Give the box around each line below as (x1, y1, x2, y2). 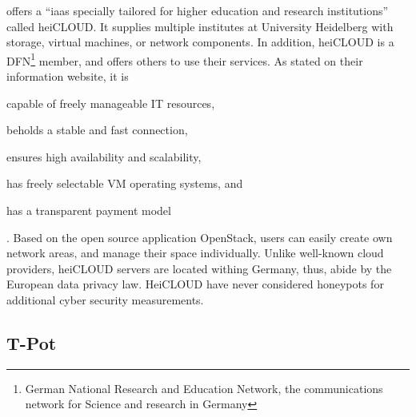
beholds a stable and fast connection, (6, 121, 188, 138)
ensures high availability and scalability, (6, 148, 202, 165)
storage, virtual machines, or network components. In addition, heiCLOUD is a (6, 34, 394, 50)
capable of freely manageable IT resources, (6, 94, 215, 111)
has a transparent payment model (6, 202, 171, 218)
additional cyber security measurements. (6, 291, 204, 308)
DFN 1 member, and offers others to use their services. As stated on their (6, 50, 363, 69)
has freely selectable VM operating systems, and (6, 175, 243, 192)
